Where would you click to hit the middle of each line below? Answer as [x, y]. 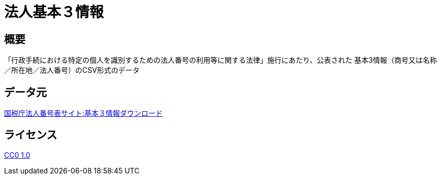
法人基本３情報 [54, 12]
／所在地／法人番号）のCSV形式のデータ [72, 70]
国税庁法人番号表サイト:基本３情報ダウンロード [84, 113]
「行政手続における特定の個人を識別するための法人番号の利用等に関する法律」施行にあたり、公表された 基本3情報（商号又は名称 [221, 60]
